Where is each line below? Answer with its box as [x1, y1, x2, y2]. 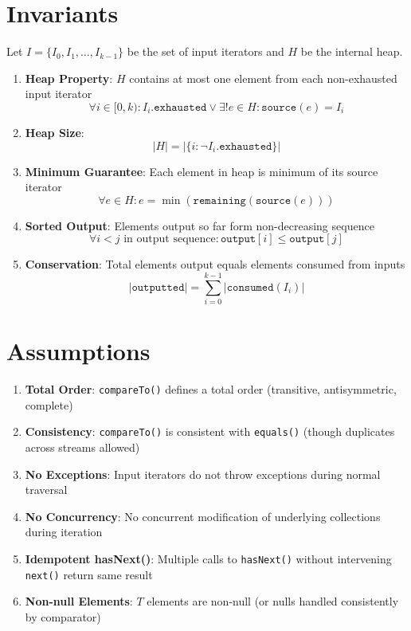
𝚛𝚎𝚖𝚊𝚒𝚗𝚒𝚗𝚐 [193, 194, 246, 206]
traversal [25, 481, 68, 498]
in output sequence [123, 233, 216, 245]
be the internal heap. [300, 43, 403, 60]
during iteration [25, 523, 103, 540]
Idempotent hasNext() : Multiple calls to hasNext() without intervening [25, 551, 392, 566]
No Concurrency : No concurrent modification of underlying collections [25, 508, 381, 524]
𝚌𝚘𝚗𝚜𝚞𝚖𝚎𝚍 [226, 281, 274, 293]
